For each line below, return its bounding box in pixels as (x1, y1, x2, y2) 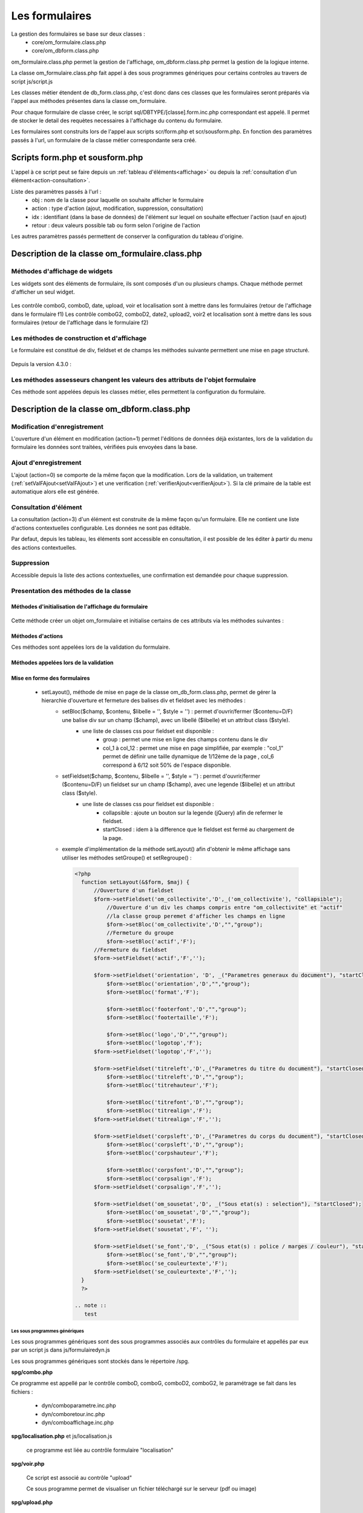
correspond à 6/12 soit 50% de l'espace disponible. (103, 761, 231, 769)
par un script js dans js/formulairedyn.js (11, 1347, 110, 1354)
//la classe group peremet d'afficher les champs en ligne (106, 913, 286, 919)
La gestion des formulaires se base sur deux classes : (11, 30, 145, 38)
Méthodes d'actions (11, 632, 64, 640)
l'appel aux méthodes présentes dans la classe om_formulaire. (11, 97, 167, 105)
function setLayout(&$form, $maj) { (80, 878, 190, 885)
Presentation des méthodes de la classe (11, 586, 131, 595)
